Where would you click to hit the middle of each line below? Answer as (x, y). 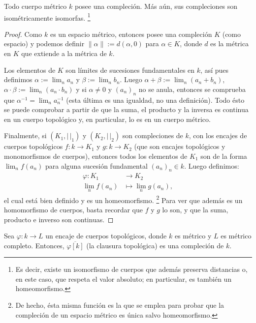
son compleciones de (153, 135)
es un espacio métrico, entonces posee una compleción (131, 34)
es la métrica (229, 44)
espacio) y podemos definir (44, 44)
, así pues (215, 70)
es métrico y (193, 236)
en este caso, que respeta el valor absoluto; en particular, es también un (124, 279)
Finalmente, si (25, 135)
